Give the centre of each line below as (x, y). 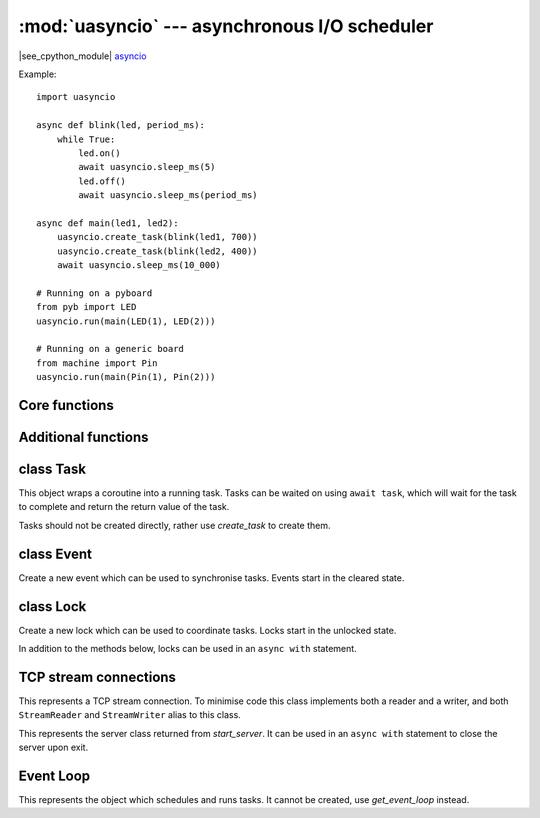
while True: (86, 139)
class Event (55, 553)
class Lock (52, 606)
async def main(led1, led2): (107, 223)
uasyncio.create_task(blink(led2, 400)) (157, 251)
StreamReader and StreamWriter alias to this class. (130, 715)
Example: (37, 74)
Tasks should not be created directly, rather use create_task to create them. (174, 525)
